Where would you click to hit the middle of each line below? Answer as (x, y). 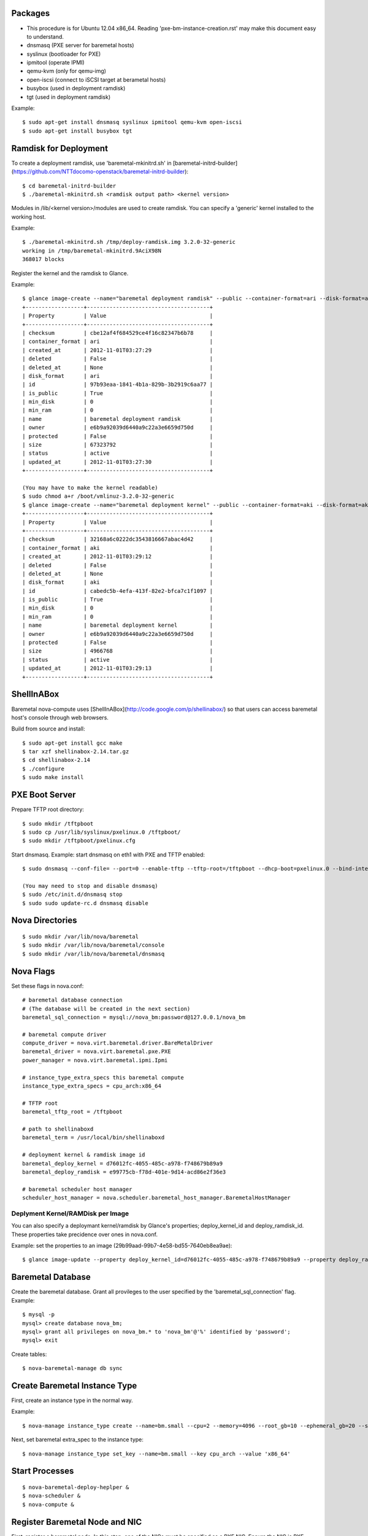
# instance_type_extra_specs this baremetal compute (103, 1077)
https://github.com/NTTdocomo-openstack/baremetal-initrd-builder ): (101, 171)
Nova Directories (44, 921)
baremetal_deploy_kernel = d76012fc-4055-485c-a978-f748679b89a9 (123, 1163)
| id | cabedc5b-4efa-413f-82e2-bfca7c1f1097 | (118, 591)
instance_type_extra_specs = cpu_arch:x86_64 (92, 1086)
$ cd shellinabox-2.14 (56, 760)
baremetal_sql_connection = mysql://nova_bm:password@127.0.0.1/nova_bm (134, 1017)
